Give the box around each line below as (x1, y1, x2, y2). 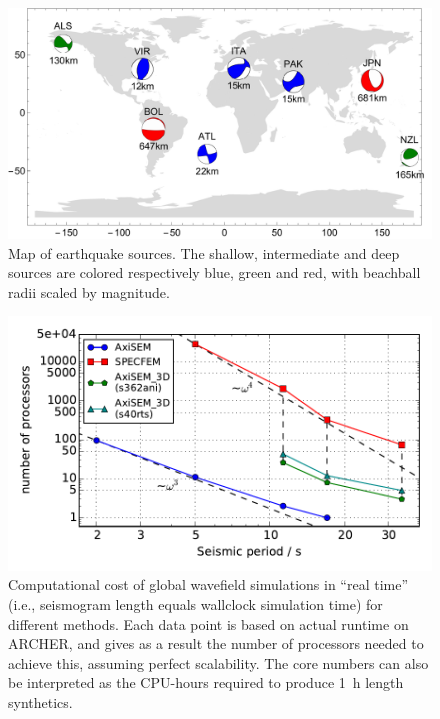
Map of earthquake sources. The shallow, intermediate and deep (8, 242, 400, 263)
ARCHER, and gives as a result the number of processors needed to (8, 633, 424, 654)
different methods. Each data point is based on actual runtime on (8, 613, 409, 634)
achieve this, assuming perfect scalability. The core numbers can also (8, 652, 429, 673)
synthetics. (8, 691, 73, 712)
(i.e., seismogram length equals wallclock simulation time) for (8, 594, 383, 614)
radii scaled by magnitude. (8, 281, 170, 302)
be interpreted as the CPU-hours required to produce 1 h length (8, 672, 404, 693)
